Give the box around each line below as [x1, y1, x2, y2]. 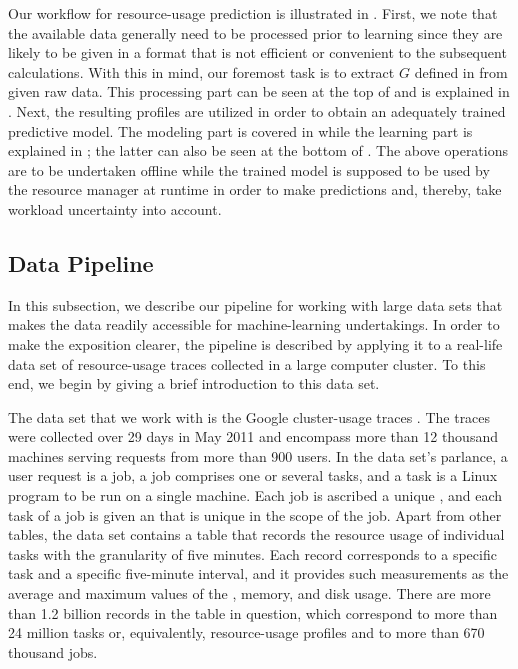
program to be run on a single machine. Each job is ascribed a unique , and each [8, 485, 503, 506]
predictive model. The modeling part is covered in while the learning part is [8, 120, 473, 141]
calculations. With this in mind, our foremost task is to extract [8, 61, 395, 82]
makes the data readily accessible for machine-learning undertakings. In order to [8, 314, 500, 335]
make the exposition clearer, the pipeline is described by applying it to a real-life [8, 333, 503, 354]
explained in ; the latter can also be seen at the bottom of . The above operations [8, 140, 509, 161]
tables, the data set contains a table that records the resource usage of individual [8, 524, 505, 545]
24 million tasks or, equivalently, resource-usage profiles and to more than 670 [8, 622, 485, 643]
